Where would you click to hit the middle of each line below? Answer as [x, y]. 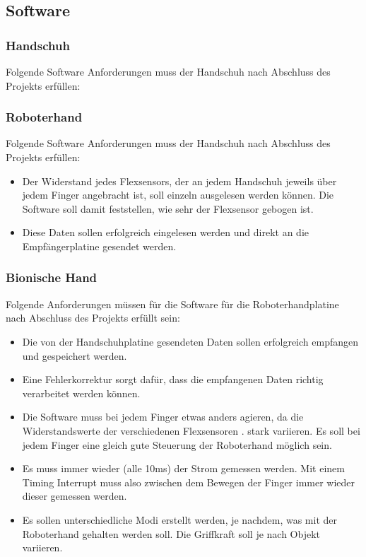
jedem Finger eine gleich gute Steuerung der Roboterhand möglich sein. [177, 444]
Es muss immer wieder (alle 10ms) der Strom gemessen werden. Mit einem [183, 468]
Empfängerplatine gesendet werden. [99, 246]
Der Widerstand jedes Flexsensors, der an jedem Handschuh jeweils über [179, 181]
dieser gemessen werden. [75, 496]
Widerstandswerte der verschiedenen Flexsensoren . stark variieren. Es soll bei [191, 430]
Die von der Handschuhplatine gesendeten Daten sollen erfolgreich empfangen [190, 341]
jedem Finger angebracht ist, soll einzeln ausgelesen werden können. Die [178, 195]
